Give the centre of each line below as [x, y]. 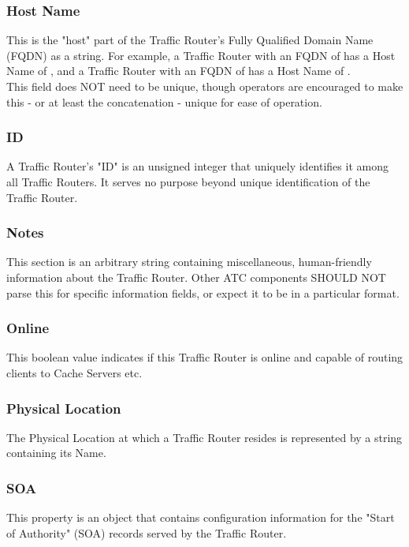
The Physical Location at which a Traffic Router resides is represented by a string [204, 437]
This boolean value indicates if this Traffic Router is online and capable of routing [205, 357]
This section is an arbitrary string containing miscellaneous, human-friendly [189, 262]
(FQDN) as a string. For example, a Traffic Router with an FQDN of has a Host [201, 55]
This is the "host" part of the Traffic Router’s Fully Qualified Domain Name [190, 40]
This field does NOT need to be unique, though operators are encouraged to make [205, 86]
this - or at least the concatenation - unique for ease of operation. [164, 101]
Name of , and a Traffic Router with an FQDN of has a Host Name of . [178, 71]
